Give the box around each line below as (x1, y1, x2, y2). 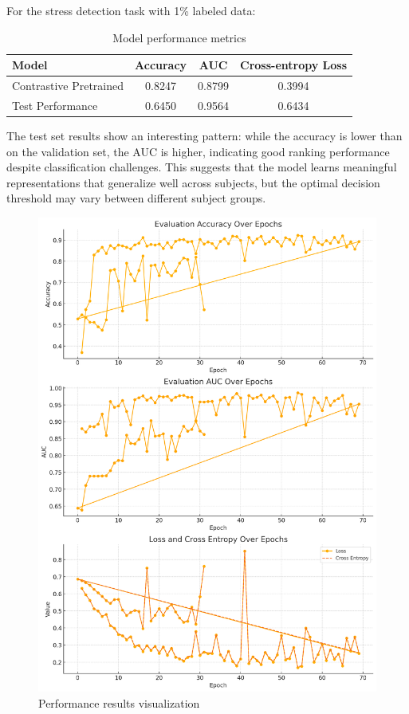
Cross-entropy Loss (240, 57, 348, 73)
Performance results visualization (38, 694, 200, 711)
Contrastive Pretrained (12, 77, 124, 94)
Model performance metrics (112, 29, 246, 45)
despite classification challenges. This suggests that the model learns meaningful (6, 159, 397, 175)
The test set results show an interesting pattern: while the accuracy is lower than (6, 127, 403, 143)
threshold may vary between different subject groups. (6, 190, 266, 206)
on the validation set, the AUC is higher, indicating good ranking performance (6, 143, 390, 159)
